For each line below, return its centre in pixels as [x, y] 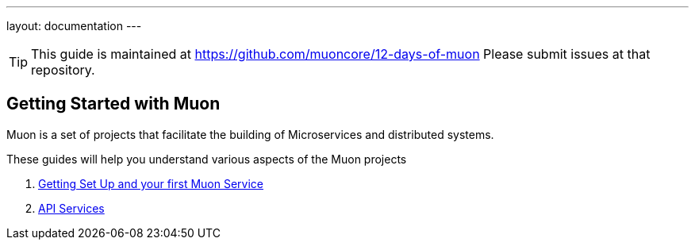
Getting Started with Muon [113, 104]
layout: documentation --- [74, 26]
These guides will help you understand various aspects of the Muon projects [207, 159]
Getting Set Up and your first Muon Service [151, 183]
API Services [71, 208]
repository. [63, 70]
